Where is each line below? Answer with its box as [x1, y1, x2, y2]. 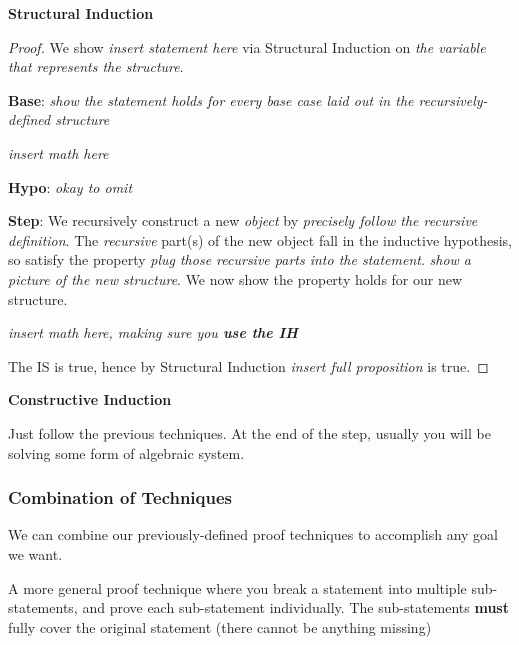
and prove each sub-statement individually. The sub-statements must [82, 597, 509, 618]
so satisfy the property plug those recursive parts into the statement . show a [8, 249, 472, 270]
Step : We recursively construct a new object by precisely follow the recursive [8, 210, 478, 231]
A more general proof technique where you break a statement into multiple [8, 577, 467, 598]
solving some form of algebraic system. [8, 442, 245, 463]
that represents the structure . [8, 56, 184, 77]
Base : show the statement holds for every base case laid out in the [8, 89, 414, 110]
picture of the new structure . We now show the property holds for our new [8, 268, 463, 289]
